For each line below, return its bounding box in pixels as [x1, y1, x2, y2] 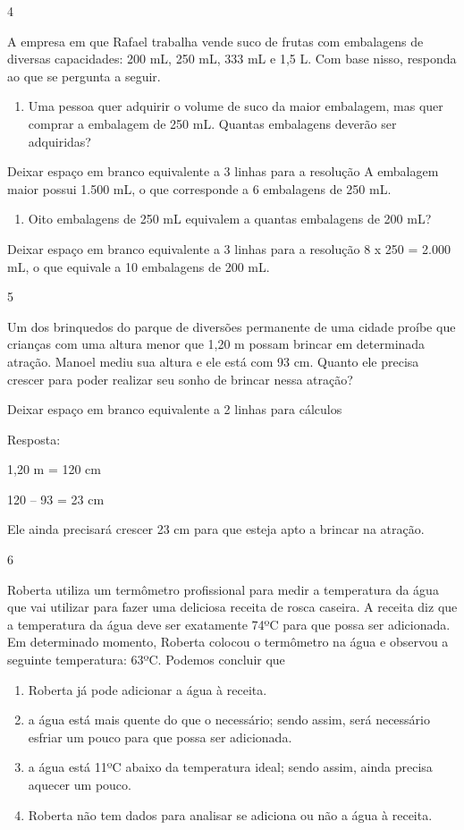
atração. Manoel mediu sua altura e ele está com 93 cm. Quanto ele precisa [7, 351, 419, 370]
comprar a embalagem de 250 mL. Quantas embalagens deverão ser [28, 114, 397, 132]
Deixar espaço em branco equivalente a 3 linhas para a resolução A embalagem [7, 162, 439, 181]
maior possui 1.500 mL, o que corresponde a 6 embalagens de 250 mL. [7, 179, 392, 198]
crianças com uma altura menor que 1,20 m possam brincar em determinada [7, 335, 426, 353]
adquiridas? [28, 131, 91, 150]
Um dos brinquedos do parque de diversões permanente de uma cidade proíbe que [7, 317, 456, 335]
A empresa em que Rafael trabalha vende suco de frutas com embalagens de [7, 31, 424, 50]
